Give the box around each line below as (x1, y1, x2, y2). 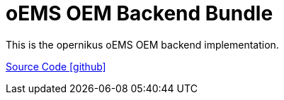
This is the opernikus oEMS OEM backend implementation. (6, 38, 279, 51)
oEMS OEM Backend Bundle (6, 1, 273, 25)
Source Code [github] (6, 60, 106, 73)
